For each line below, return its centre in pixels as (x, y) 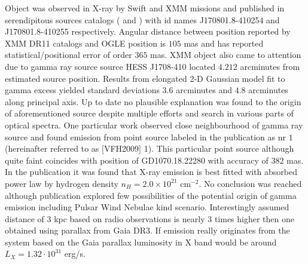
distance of (25, 218)
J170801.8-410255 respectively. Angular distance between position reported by (148, 31)
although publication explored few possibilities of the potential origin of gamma (151, 195)
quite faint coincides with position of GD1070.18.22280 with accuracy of (137, 160)
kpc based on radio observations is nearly (129, 218)
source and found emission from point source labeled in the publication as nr (145, 136)
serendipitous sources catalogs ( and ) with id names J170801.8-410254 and (142, 19)
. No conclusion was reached (250, 183)
